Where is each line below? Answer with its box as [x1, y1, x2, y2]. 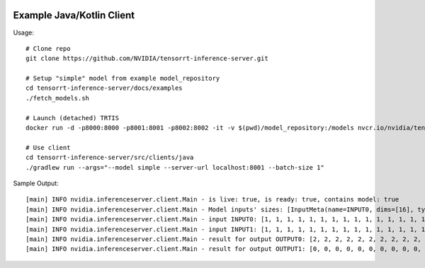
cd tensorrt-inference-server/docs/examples [25, 84, 183, 92]
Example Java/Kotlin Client [13, 9, 135, 21]
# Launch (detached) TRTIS [25, 114, 120, 122]
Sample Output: [13, 179, 59, 187]
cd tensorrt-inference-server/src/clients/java [25, 153, 194, 162]
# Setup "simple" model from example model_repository [25, 74, 220, 83]
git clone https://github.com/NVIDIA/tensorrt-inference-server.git [25, 54, 268, 63]
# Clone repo [25, 45, 71, 52]
